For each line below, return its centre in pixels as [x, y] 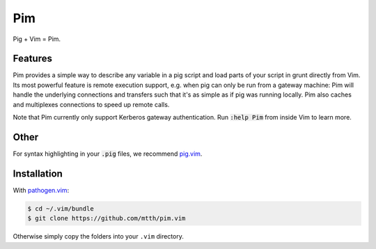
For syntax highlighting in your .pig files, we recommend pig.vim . [108, 154]
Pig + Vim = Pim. [37, 39]
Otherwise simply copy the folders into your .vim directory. [99, 236]
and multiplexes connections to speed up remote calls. [91, 104]
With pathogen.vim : [41, 190]
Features [32, 59]
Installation [38, 174]
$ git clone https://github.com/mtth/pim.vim [107, 218]
